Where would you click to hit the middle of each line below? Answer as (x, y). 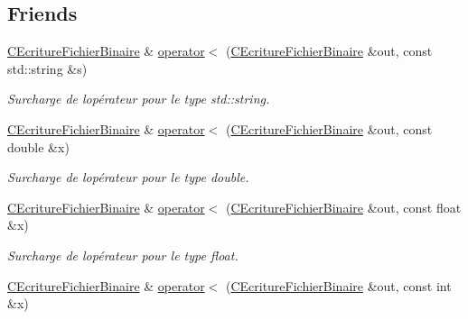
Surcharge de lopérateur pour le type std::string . (139, 99)
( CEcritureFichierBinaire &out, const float (343, 207)
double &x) (38, 146)
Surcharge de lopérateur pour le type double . (128, 177)
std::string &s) (47, 68)
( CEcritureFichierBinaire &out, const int (338, 285)
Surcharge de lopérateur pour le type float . (123, 255)
